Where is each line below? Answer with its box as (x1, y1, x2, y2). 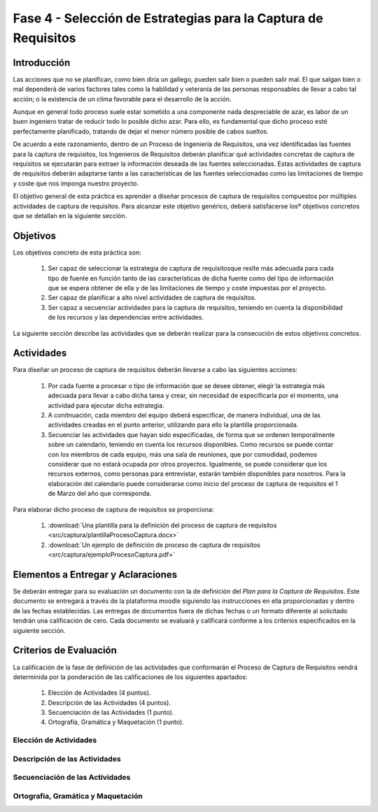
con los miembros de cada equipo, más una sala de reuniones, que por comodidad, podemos (48, 450, 318, 458)
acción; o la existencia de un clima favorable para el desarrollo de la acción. (13, 94, 232, 103)
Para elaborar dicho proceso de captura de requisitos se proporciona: (13, 505, 214, 513)
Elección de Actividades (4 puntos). (48, 689, 151, 697)
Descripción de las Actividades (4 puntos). (48, 698, 171, 706)
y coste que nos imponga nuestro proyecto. (13, 179, 139, 187)
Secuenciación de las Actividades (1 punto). (48, 708, 174, 717)
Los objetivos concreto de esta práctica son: (13, 248, 141, 257)
